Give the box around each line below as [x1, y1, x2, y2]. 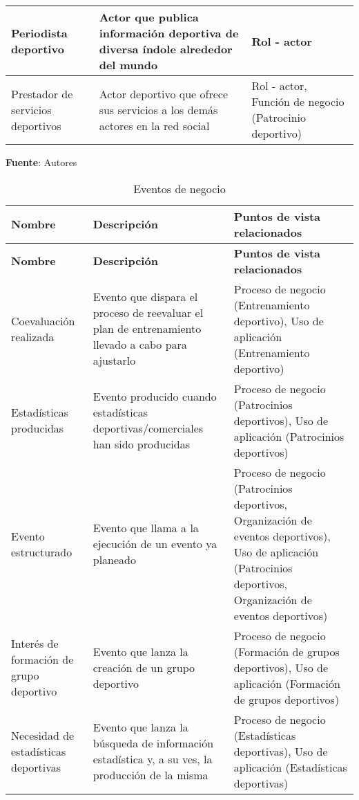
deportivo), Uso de [233, 312, 324, 329]
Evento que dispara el [93, 289, 198, 305]
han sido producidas [93, 436, 191, 453]
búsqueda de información [93, 735, 214, 752]
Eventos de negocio [133, 180, 226, 197]
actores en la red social [99, 117, 210, 134]
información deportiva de [99, 25, 239, 41]
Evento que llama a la [93, 520, 199, 536]
